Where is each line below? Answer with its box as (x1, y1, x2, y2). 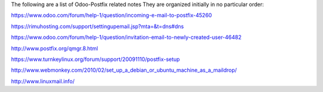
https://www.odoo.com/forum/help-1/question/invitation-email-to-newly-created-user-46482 (11, 33, 242, 41)
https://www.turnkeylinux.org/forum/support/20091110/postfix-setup (11, 56, 180, 63)
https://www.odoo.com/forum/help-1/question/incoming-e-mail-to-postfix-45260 (11, 12, 212, 19)
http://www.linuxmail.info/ (11, 78, 75, 85)
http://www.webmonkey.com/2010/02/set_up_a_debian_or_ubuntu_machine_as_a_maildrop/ (11, 66, 237, 74)
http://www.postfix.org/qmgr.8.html (11, 45, 98, 52)
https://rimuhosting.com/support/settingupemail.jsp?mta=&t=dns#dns (11, 23, 184, 30)
